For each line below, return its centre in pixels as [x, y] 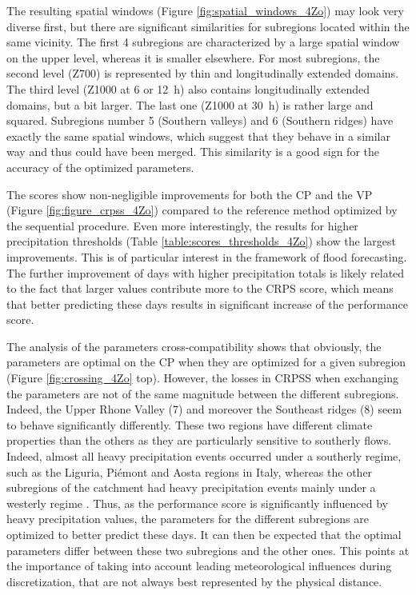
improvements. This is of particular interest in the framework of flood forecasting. [207, 256]
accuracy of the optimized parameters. [100, 167]
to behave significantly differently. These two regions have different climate [190, 424]
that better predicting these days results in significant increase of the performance [207, 303]
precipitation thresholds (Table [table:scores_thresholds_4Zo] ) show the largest [201, 241]
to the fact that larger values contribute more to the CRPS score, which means [200, 288]
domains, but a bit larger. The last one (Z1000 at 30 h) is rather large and [190, 104]
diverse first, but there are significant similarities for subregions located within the [208, 26]
